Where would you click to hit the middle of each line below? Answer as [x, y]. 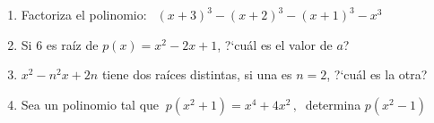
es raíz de [72, 44]
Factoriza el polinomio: [84, 14]
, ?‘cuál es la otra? [377, 74]
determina [333, 104]
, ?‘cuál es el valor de [275, 44]
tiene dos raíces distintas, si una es [197, 74]
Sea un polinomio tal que [90, 104]
